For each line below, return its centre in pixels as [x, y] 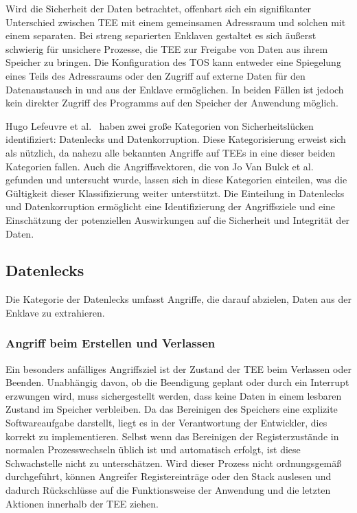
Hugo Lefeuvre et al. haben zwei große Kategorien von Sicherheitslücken [160, 125]
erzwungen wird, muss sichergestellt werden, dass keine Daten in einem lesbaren [174, 395]
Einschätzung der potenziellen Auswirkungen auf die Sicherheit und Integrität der [178, 219]
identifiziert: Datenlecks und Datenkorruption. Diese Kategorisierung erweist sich [176, 139]
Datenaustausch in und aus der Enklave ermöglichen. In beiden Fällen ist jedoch [175, 89]
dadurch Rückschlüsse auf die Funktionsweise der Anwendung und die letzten [168, 490]
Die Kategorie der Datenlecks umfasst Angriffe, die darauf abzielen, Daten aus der [178, 299]
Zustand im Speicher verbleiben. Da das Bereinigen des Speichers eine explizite [172, 409]
